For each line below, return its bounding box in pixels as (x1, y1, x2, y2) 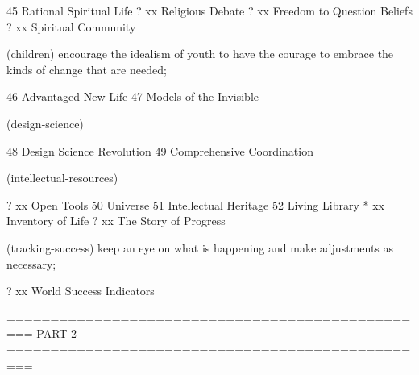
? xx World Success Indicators (6, 282, 155, 299)
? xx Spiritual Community (6, 18, 136, 35)
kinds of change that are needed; (6, 60, 167, 77)
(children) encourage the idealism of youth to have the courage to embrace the (6, 45, 394, 62)
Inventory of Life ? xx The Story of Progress (6, 212, 226, 229)
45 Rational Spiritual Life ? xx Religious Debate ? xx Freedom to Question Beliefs (6, 2, 413, 19)
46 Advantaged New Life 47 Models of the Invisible (6, 88, 259, 105)
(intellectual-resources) (6, 169, 118, 186)
